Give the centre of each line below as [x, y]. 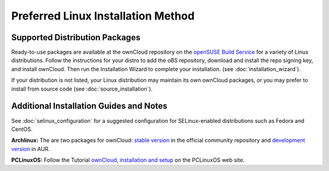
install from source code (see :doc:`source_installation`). [82, 89]
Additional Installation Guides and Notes [89, 106]
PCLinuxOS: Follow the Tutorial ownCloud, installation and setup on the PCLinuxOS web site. [128, 160]
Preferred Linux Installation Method [103, 16]
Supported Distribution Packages [76, 37]
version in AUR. [30, 148]
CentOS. [22, 129]
